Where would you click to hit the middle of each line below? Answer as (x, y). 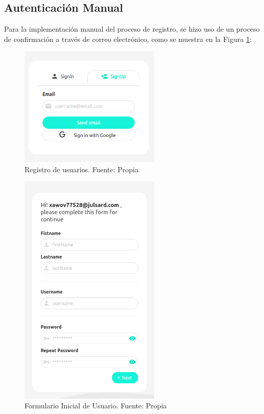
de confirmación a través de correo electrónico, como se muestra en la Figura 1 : (128, 39)
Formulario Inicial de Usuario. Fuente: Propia (96, 406)
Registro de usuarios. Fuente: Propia (82, 169)
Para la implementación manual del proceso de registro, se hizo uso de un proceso (132, 29)
